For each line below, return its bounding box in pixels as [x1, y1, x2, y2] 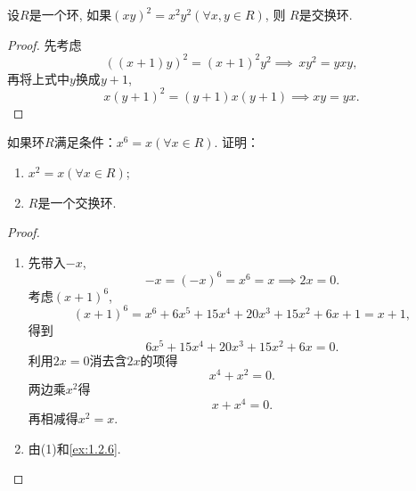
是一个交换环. [37, 192, 117, 211]
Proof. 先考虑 [7, 35, 82, 53]
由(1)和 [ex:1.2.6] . [28, 438, 121, 457]
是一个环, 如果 [29, 5, 112, 23]
